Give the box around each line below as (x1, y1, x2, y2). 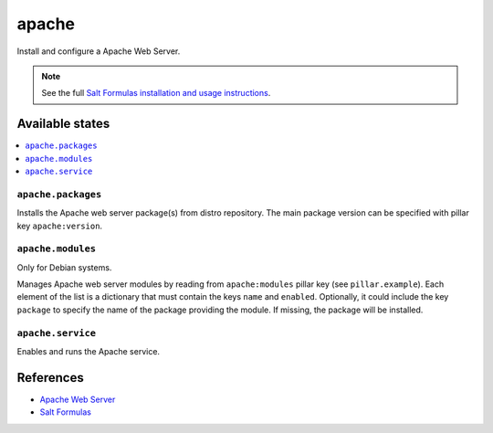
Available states (16, 116, 110, 132)
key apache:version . (16, 220, 103, 231)
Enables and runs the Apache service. (16, 346, 160, 356)
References (16, 370, 84, 385)
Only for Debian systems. (16, 261, 112, 273)
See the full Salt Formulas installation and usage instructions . (41, 88, 271, 99)
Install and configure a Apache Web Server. (16, 46, 181, 57)
